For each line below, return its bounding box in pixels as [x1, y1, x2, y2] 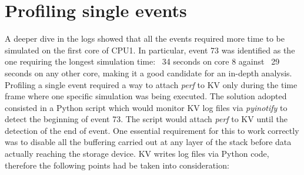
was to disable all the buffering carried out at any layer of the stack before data [5, 136, 292, 148]
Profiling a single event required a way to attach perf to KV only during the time [5, 78, 298, 90]
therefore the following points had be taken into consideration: [5, 159, 229, 171]
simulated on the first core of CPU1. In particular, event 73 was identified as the [5, 43, 295, 56]
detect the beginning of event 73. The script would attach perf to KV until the [5, 113, 288, 125]
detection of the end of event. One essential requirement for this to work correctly [5, 124, 299, 136]
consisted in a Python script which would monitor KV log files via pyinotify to [5, 101, 288, 113]
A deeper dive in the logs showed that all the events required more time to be [5, 32, 285, 45]
